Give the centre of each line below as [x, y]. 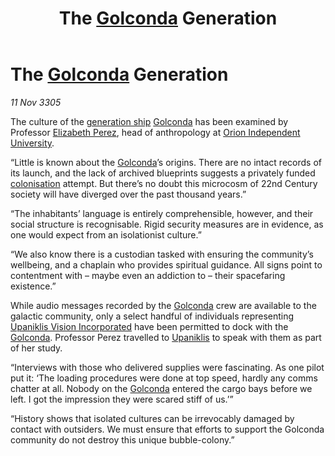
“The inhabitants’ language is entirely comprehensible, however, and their [162, 213]
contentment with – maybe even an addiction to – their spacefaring [148, 275]
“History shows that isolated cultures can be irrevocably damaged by [152, 418]
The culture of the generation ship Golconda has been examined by [149, 121]
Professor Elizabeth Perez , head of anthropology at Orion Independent [155, 132]
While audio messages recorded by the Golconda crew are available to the [163, 305]
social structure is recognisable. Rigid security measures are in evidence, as [167, 224]
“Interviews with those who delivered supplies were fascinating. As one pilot [167, 367]
